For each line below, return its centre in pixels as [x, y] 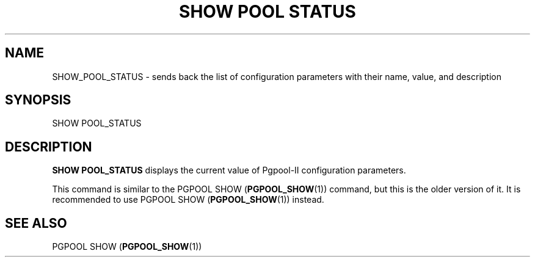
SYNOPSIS [38, 100]
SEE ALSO [36, 223]
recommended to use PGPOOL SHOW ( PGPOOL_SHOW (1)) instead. [188, 200]
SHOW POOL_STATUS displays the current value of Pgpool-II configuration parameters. [229, 170]
